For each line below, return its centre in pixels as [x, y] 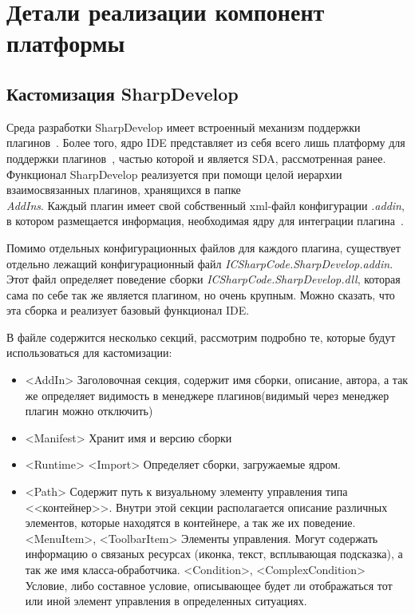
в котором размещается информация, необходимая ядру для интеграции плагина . [205, 221]
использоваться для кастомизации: [89, 353]
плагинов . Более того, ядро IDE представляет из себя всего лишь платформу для [206, 143]
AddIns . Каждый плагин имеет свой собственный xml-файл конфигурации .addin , [206, 205]
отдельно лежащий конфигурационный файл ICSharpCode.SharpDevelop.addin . [200, 263]
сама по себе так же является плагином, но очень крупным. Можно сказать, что [201, 294]
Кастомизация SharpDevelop [123, 93]
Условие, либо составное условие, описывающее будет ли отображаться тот [209, 585]
